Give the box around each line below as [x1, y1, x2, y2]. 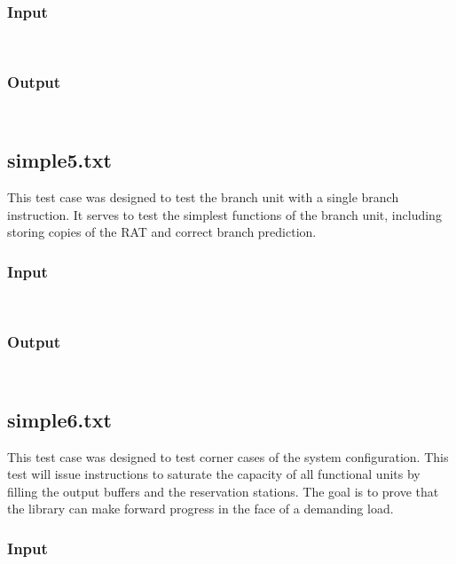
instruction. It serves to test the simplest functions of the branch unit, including [7, 205, 442, 223]
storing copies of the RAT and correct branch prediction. [7, 223, 317, 241]
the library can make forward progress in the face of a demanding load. [7, 499, 394, 518]
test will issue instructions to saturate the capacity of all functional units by [7, 465, 421, 483]
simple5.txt [7, 146, 112, 174]
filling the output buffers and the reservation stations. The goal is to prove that [7, 482, 439, 500]
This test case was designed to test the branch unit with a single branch [7, 187, 399, 206]
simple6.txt [7, 405, 112, 433]
